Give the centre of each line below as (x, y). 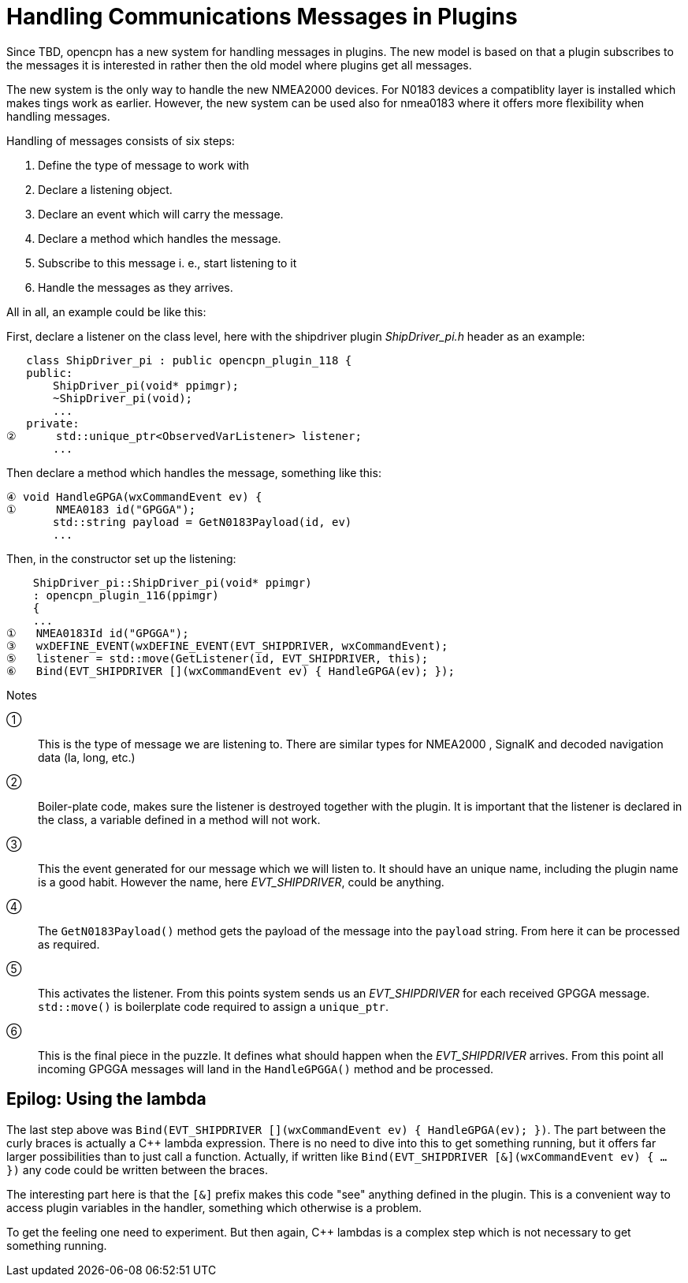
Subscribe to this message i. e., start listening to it (167, 263)
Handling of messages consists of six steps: (121, 140)
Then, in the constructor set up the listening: (121, 558)
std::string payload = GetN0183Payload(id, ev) (203, 522)
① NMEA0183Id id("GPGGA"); (98, 633)
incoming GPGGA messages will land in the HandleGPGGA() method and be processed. (266, 1069)
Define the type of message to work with (144, 165)
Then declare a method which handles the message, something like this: (194, 472)
